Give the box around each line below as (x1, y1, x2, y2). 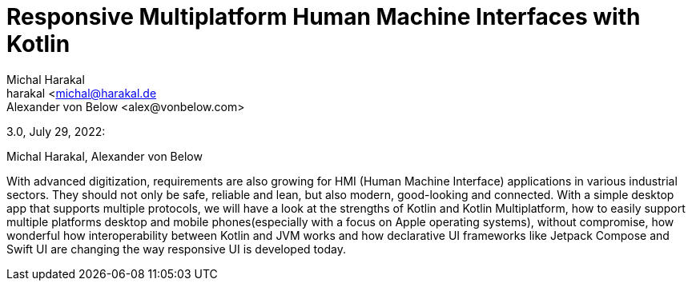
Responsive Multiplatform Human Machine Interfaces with (6, 3, 641, 30)
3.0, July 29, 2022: (6, 124, 106, 138)
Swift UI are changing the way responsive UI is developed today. (6, 241, 346, 256)
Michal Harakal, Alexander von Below (6, 149, 203, 163)
